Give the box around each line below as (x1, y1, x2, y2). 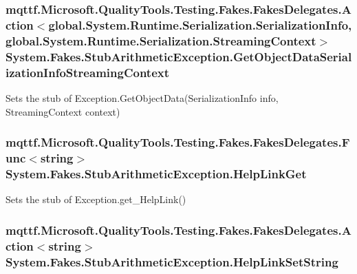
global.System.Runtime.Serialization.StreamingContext (6, 32, 316, 49)
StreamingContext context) (6, 104, 120, 118)
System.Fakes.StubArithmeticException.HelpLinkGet (6, 165, 307, 182)
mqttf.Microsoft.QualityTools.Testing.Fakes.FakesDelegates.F (6, 134, 350, 151)
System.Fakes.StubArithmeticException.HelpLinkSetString (6, 253, 338, 270)
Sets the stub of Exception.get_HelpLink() (6, 192, 186, 207)
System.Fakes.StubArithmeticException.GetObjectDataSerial (6, 48, 352, 65)
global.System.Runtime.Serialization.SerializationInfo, (48, 16, 352, 33)
